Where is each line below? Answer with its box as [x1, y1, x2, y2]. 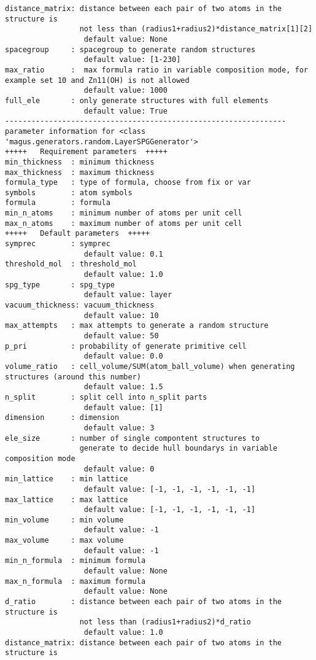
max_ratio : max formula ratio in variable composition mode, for [5, 65, 308, 74]
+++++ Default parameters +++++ [5, 229, 150, 238]
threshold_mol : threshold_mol [5, 260, 137, 269]
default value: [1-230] [83, 55, 181, 64]
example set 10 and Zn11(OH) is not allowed [5, 76, 190, 85]
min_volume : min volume [5, 515, 124, 524]
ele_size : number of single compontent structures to [5, 433, 260, 443]
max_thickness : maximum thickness [5, 168, 155, 177]
